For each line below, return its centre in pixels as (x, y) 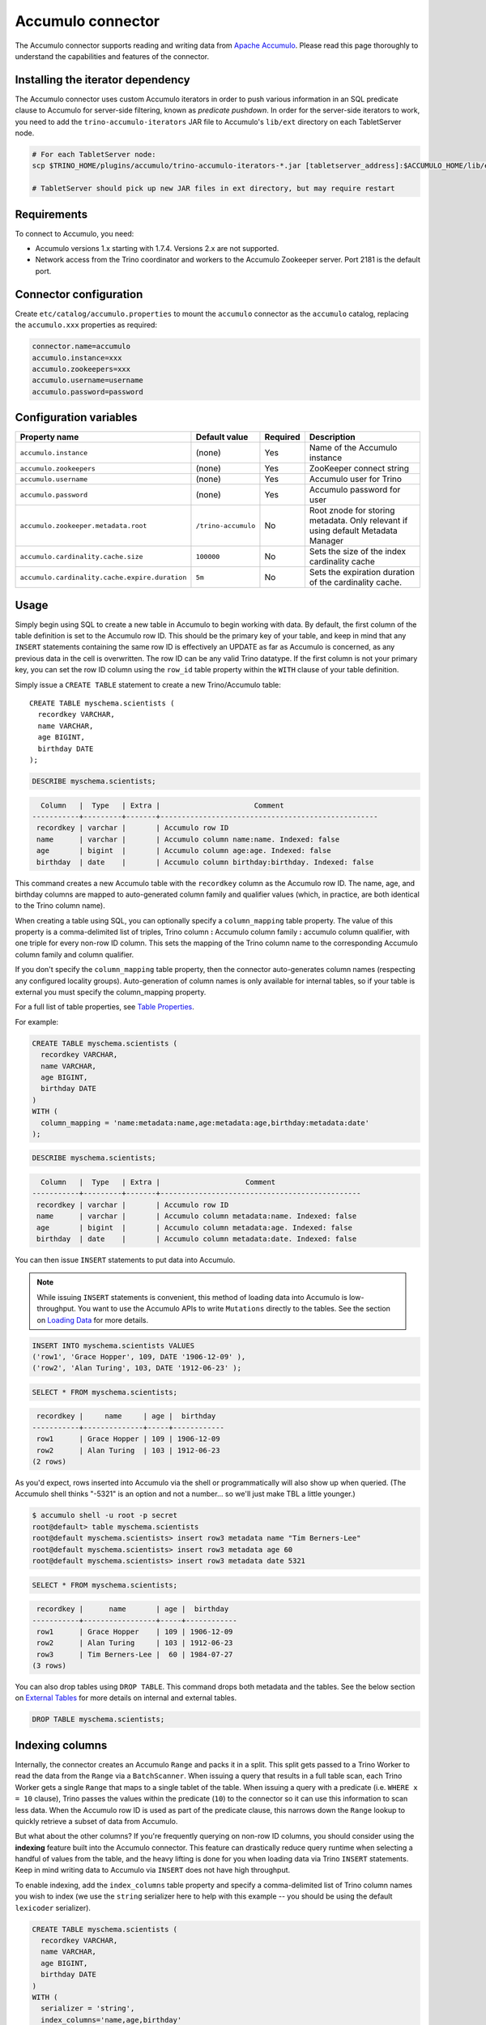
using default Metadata (354, 531)
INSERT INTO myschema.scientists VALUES (113, 1345)
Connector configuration (79, 294)
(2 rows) (49, 1462)
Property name (49, 437)
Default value (222, 437)
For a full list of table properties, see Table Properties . (104, 1007)
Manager (326, 541)
